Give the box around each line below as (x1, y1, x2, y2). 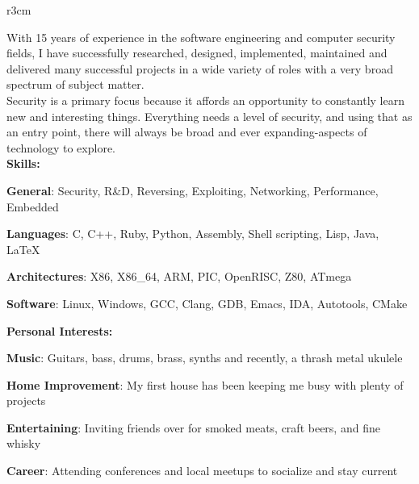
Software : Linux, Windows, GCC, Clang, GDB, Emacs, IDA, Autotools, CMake (6, 294, 408, 311)
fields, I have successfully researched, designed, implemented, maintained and (6, 44, 388, 61)
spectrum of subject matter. (6, 76, 145, 93)
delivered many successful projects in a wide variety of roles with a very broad (6, 60, 393, 77)
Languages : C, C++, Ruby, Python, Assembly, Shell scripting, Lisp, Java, (6, 225, 379, 242)
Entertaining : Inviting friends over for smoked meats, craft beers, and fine (6, 419, 380, 436)
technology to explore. (6, 139, 115, 156)
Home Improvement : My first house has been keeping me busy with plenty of (6, 376, 404, 393)
